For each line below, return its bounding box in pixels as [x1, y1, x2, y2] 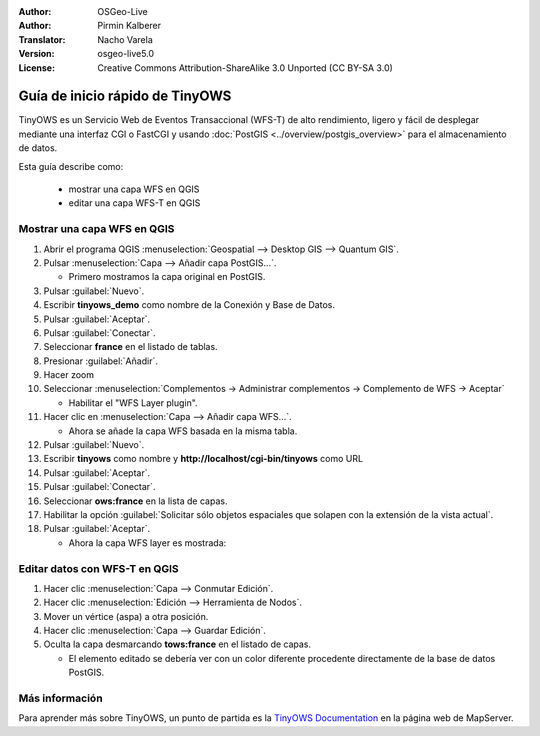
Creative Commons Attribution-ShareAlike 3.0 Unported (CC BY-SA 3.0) [97, 61, 394, 74]
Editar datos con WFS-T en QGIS [18, 561, 179, 575]
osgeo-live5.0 [97, 48, 155, 60]
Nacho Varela [97, 33, 154, 45]
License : [18, 61, 55, 74]
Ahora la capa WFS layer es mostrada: [68, 536, 227, 549]
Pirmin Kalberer [97, 20, 162, 32]
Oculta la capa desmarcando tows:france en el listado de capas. [43, 638, 312, 650]
